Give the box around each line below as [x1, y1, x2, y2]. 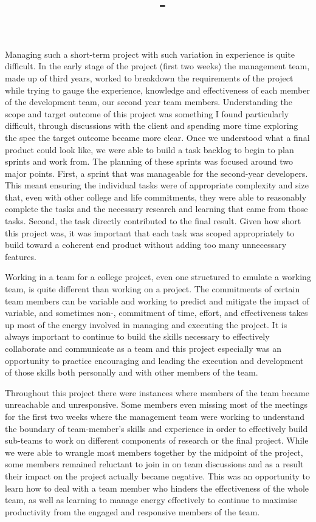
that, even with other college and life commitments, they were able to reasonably [5, 190, 307, 203]
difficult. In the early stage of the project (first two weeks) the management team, [5, 60, 310, 72]
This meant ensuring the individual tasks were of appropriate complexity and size [5, 179, 309, 191]
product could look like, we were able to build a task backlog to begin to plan [5, 143, 294, 156]
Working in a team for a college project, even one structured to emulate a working [5, 270, 311, 283]
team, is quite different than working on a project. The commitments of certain [5, 283, 300, 295]
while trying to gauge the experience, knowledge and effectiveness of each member [5, 83, 310, 96]
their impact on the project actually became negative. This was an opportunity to [5, 469, 310, 482]
